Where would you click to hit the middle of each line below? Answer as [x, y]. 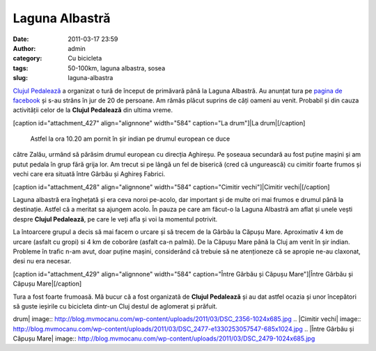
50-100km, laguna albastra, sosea [117, 68]
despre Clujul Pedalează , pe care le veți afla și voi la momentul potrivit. [115, 219]
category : [28, 58]
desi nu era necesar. [42, 261]
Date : [21, 39]
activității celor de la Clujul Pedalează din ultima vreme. [93, 110]
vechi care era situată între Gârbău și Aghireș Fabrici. [89, 174]
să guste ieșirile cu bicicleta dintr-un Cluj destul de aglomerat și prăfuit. [115, 306]
